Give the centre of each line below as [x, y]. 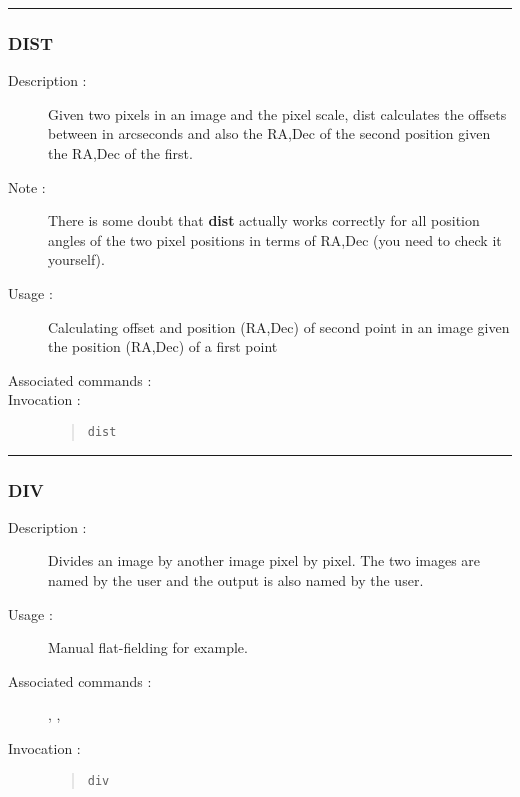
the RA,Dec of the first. [120, 153]
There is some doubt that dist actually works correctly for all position [264, 220]
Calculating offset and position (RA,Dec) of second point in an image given [279, 326]
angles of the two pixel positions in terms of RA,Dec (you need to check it [275, 239]
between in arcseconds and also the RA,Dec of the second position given [269, 133]
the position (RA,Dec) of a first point [163, 346]
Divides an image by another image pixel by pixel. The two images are [264, 560]
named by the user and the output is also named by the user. [236, 580]
